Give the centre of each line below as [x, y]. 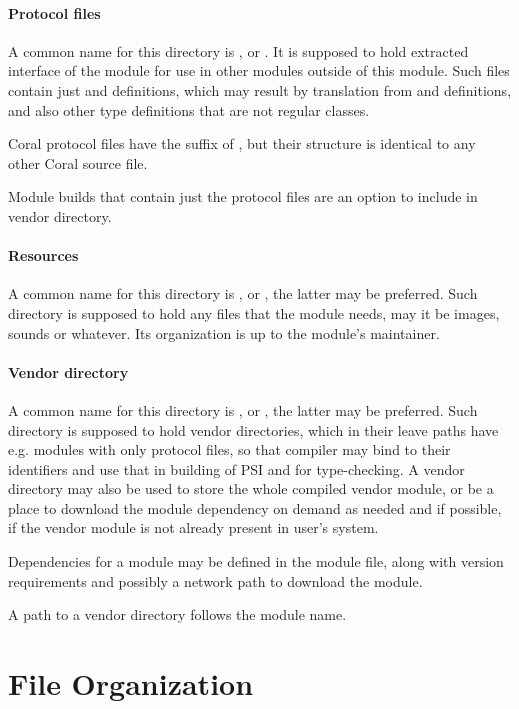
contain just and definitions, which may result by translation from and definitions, [260, 89]
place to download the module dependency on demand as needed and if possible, [255, 507]
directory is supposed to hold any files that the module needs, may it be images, [254, 312]
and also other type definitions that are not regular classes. [189, 109]
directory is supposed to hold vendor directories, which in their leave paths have [253, 429]
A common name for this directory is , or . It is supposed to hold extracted [238, 50]
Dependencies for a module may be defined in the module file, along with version [256, 561]
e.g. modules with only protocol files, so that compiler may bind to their [229, 449]
